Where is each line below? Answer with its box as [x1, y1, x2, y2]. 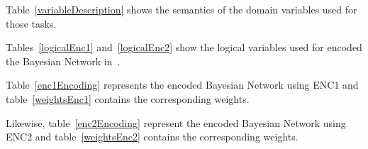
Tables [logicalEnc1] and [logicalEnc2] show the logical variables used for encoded [6, 40, 362, 55]
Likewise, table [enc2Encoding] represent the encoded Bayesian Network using [6, 115, 346, 130]
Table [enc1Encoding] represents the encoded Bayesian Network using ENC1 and [6, 77, 359, 92]
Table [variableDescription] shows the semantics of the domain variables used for [6, 2, 357, 16]
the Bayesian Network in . [6, 53, 121, 68]
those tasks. [6, 16, 57, 31]
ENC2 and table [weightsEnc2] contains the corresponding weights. [6, 129, 299, 144]
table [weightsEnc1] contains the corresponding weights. [6, 91, 250, 106]
